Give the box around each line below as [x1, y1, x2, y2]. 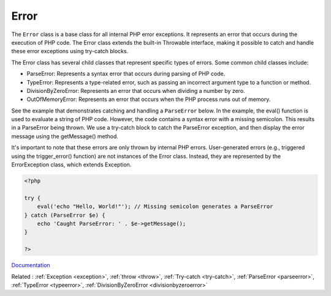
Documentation [11, 262, 50, 269]
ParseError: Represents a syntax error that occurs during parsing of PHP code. [26, 70, 226, 78]
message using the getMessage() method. [11, 132, 119, 140]
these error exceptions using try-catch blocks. [11, 48, 129, 55]
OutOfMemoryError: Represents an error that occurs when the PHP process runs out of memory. [26, 95, 271, 103]
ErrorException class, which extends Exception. [11, 161, 132, 168]
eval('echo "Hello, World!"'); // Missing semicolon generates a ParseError [37, 203, 273, 210]
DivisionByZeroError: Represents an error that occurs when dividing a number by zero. [26, 87, 245, 94]
